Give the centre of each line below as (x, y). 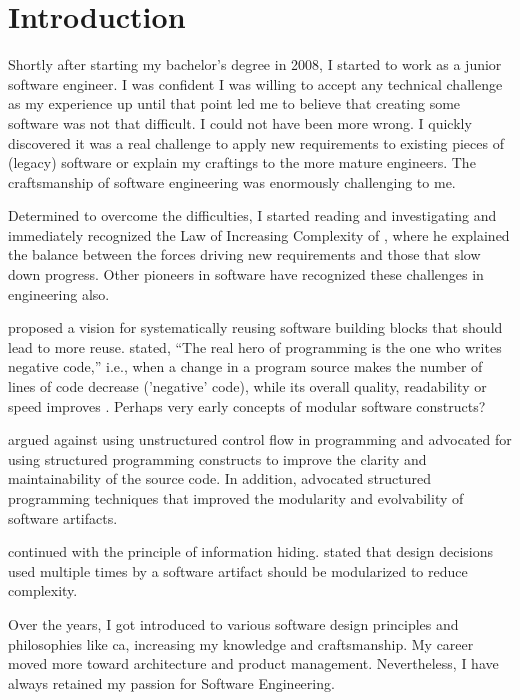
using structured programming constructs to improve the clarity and (217, 458)
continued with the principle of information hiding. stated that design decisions (251, 551)
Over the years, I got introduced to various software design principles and (233, 623)
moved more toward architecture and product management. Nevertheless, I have (253, 663)
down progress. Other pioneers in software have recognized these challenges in (246, 274)
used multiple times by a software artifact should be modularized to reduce (238, 570)
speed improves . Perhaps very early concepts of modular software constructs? (247, 405)
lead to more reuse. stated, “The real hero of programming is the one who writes (255, 346)
